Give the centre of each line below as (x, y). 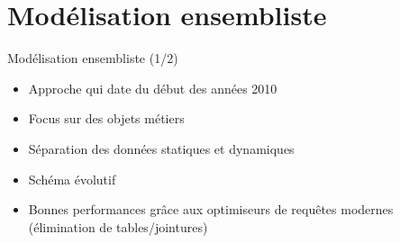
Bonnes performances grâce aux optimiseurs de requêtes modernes (211, 209)
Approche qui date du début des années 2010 (153, 88)
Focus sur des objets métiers (106, 118)
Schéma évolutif (72, 179)
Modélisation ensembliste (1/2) (93, 58)
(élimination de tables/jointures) (118, 226)
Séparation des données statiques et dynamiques (161, 148)
